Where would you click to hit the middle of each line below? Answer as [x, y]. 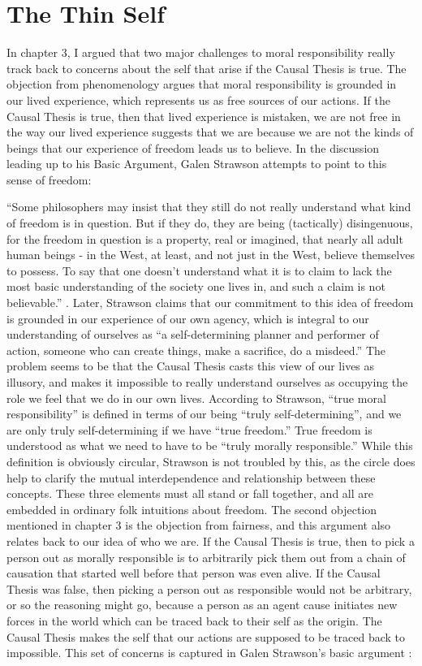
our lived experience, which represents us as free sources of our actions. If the [198, 99]
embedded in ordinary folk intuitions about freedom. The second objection [192, 509]
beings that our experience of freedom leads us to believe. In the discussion [193, 147]
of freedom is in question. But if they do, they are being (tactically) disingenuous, [210, 223]
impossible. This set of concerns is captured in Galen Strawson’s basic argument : [209, 653]
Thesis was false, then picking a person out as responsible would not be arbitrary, [209, 588]
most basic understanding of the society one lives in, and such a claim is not [196, 286]
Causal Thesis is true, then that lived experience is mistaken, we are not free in [204, 116]
